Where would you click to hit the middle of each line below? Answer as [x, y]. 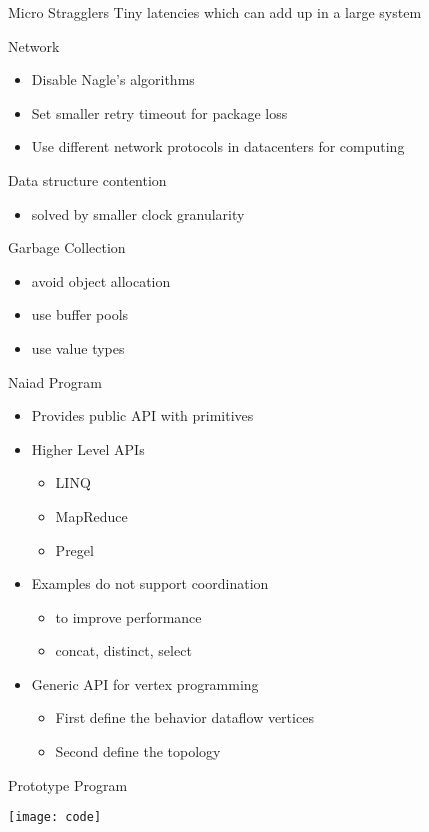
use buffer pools [80, 314]
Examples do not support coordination [150, 583]
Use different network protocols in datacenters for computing [218, 146]
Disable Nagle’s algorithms [113, 79]
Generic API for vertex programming [145, 683]
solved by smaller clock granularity [138, 213]
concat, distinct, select [123, 650]
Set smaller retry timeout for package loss [159, 112]
